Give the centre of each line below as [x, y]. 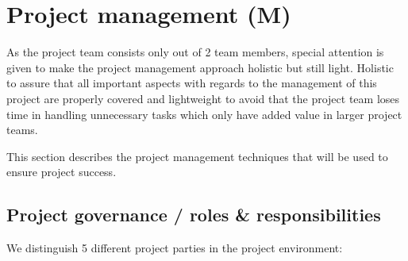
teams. [22, 130]
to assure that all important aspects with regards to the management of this [192, 83]
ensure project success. [62, 172]
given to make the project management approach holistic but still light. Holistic [200, 67]
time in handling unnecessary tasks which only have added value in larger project [204, 114]
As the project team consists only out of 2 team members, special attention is [195, 52]
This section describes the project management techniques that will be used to [197, 156]
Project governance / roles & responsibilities [194, 215]
